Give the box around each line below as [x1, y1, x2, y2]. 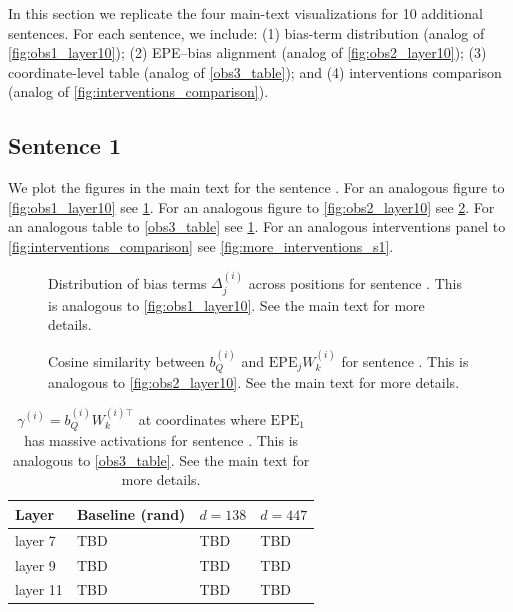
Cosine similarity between [48, 350, 205, 371]
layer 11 [15, 579, 63, 600]
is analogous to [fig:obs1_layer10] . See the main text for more [48, 294, 425, 315]
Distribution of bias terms [48, 272, 207, 293]
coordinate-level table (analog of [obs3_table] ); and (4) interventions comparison [8, 61, 502, 82]
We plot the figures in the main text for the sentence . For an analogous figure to [8, 177, 505, 198]
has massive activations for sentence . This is [24, 430, 299, 451]
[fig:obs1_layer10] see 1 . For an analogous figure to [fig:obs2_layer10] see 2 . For [8, 196, 495, 217]
